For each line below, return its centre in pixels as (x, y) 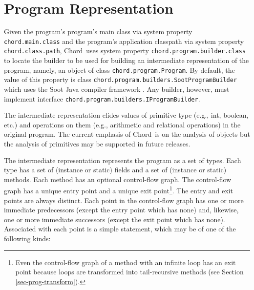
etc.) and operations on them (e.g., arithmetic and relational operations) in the (122, 124)
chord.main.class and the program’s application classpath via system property (124, 41)
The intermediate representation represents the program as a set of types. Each (123, 160)
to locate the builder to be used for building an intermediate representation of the (127, 60)
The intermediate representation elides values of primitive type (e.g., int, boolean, (126, 115)
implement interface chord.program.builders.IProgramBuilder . (102, 98)
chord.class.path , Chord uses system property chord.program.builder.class (125, 51)
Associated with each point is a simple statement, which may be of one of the (120, 229)
